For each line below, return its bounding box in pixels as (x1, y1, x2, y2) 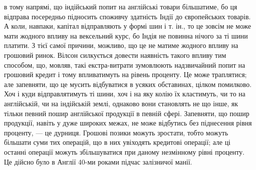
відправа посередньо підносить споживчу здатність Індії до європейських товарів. (4, 11, 251, 21)
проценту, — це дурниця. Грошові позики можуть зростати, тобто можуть (4, 127, 228, 137)
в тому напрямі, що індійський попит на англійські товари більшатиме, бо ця (4, 1, 237, 11)
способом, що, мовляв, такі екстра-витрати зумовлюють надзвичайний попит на (4, 59, 245, 70)
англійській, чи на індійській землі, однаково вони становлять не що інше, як (4, 98, 238, 108)
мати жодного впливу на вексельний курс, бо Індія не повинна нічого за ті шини (4, 30, 248, 41)
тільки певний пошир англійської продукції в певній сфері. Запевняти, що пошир (4, 108, 250, 118)
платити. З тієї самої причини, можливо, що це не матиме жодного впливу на (4, 40, 238, 50)
